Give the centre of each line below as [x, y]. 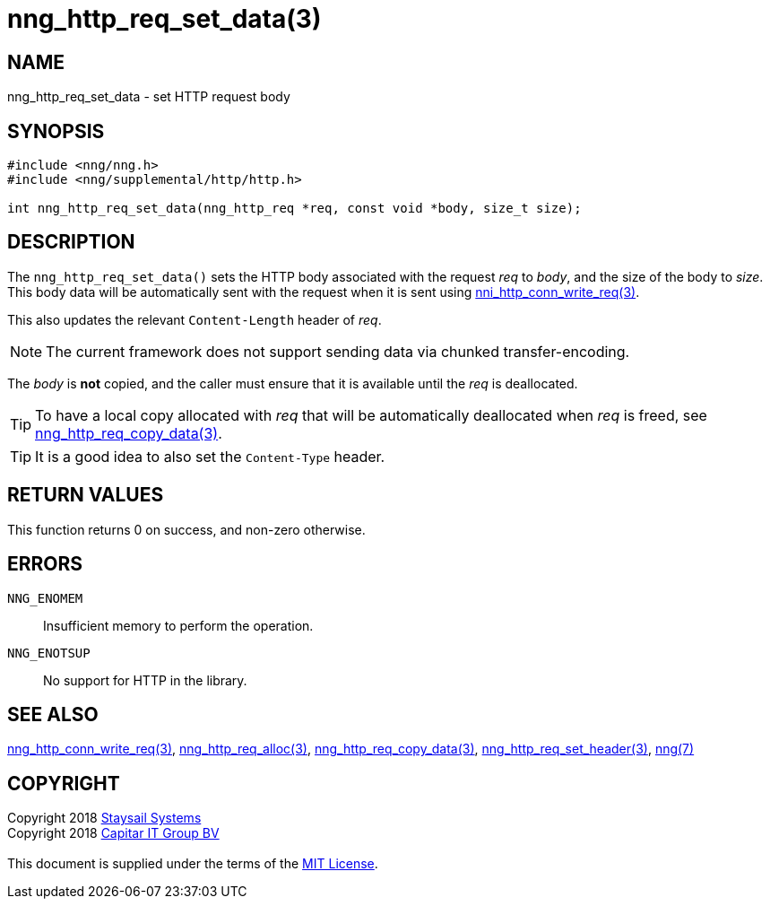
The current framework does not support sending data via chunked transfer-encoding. [338, 351]
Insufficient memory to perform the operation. [178, 625]
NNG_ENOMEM [45, 598]
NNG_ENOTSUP [49, 653]
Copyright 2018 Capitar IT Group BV [113, 833]
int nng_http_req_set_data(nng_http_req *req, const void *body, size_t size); [294, 209]
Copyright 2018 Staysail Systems [104, 818]
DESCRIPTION [71, 242]
